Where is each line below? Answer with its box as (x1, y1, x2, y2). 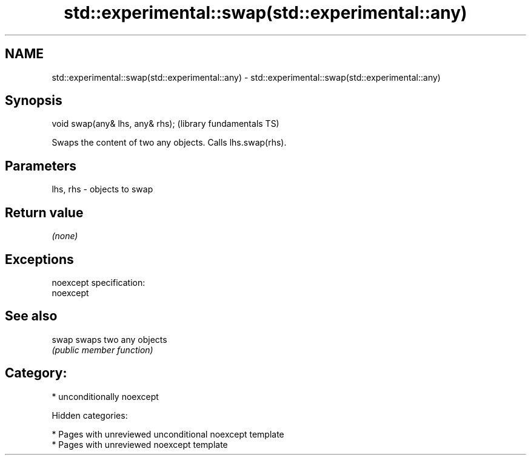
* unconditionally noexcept (52, 391, 159, 402)
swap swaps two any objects (52, 334, 167, 345)
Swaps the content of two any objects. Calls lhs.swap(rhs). (52, 137, 287, 148)
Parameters (5, 158, 76, 174)
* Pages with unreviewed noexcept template (52, 439, 228, 450)
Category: (5, 365, 67, 381)
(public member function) (52, 344, 153, 355)
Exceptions (5, 251, 74, 267)
